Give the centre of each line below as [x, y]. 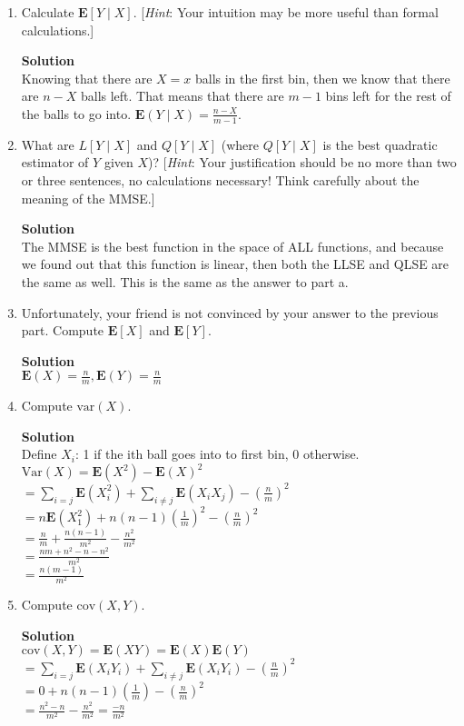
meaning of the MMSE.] [88, 198]
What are [48, 144]
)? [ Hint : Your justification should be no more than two [302, 162]
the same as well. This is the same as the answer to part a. [185, 281]
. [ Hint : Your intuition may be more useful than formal [286, 12]
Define [39, 454]
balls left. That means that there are [182, 96]
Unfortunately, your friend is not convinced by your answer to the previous [230, 312]
